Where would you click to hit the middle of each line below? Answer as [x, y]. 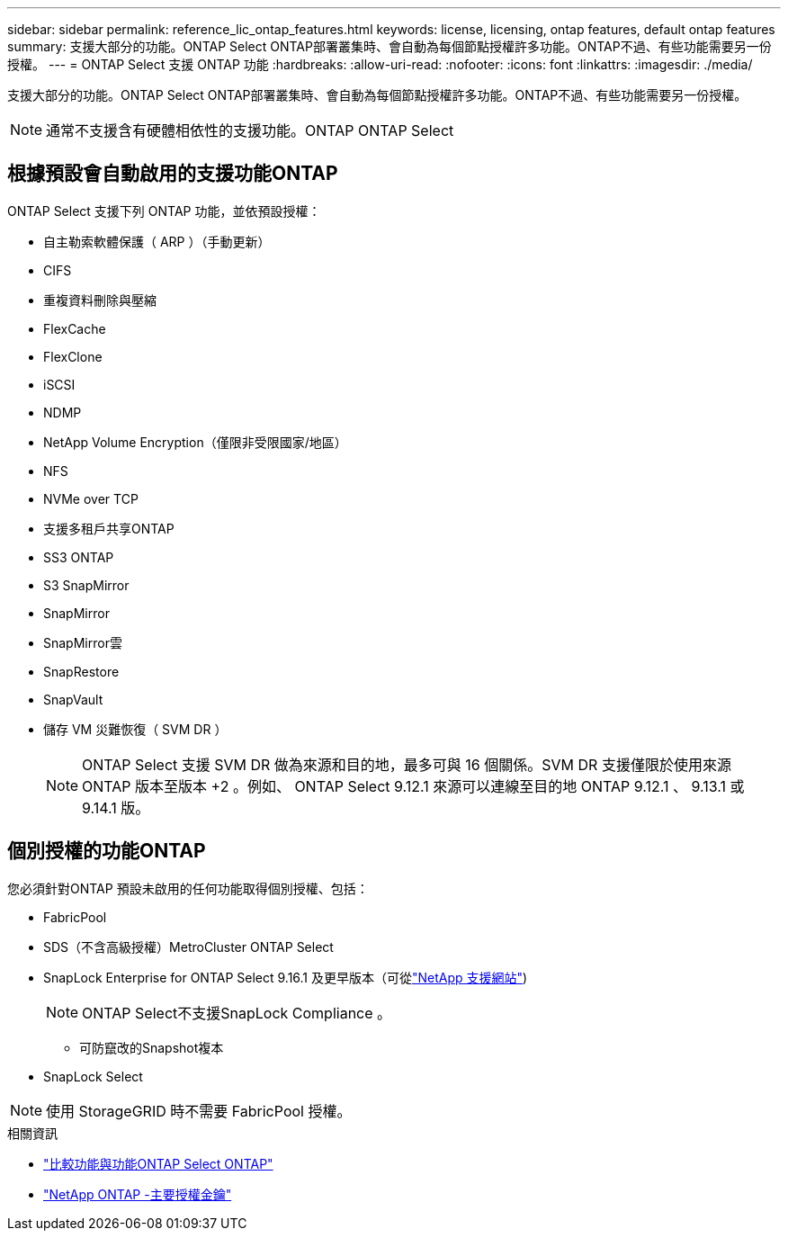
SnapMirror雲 [83, 642]
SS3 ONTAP [79, 557]
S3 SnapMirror [86, 585]
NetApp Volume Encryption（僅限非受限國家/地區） [195, 442]
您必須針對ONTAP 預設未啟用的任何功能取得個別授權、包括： [188, 888]
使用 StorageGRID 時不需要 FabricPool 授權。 [199, 1111]
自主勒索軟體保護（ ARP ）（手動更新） [157, 241]
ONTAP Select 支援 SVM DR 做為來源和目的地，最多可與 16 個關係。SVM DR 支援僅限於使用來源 [407, 764]
